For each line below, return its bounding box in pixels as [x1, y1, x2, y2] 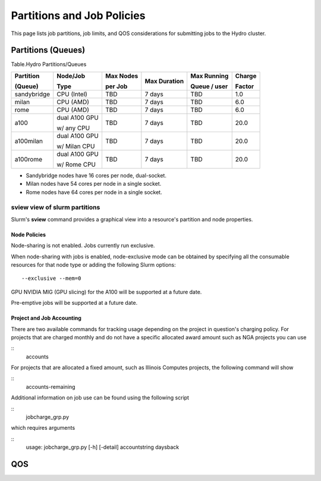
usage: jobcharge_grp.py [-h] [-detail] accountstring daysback [26, 443, 180, 451]
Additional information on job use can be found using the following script [11, 394, 190, 401]
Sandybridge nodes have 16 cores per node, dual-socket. [26, 171, 166, 179]
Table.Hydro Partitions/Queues [11, 61, 87, 68]
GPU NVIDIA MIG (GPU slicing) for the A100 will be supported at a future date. [11, 288, 202, 295]
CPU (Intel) [56, 90, 87, 98]
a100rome [14, 155, 43, 163]
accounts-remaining [26, 383, 75, 390]
